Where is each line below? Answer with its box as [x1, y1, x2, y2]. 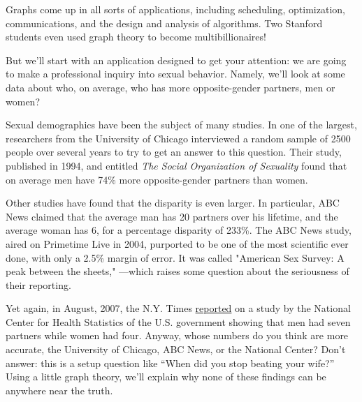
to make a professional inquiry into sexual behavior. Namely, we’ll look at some [6, 66, 345, 81]
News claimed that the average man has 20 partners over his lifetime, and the [6, 209, 338, 223]
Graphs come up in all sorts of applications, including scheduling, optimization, [6, 2, 345, 16]
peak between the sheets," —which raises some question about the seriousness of [6, 264, 349, 278]
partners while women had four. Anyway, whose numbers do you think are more [6, 328, 349, 343]
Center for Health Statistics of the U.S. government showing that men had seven [6, 314, 351, 329]
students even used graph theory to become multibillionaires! [6, 29, 266, 44]
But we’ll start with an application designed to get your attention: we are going [6, 52, 347, 67]
